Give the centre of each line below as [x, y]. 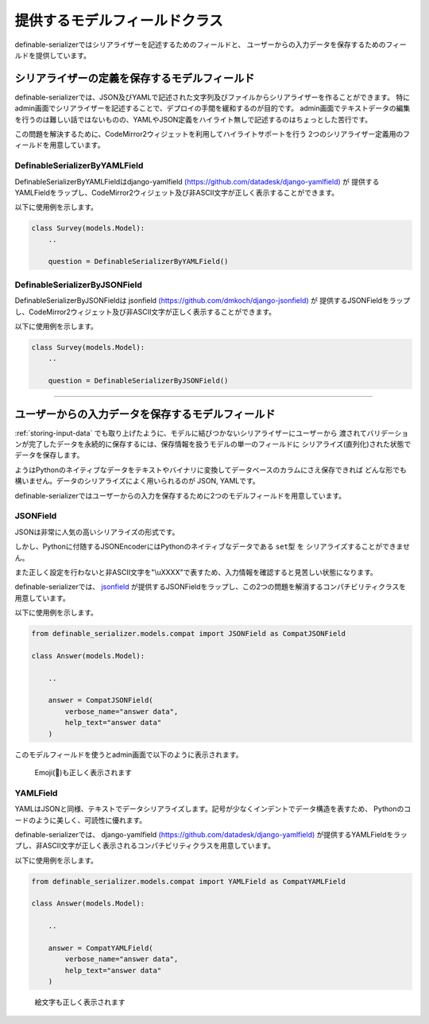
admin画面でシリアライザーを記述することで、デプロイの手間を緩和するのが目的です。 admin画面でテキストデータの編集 [213, 108]
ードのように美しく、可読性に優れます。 [81, 820]
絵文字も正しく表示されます [80, 1003]
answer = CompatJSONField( [101, 700]
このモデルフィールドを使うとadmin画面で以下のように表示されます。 [129, 754]
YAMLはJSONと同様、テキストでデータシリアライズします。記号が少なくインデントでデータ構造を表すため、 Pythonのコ [213, 809]
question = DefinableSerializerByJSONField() [138, 381]
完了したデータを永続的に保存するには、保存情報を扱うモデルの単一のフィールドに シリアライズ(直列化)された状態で [220, 444]
